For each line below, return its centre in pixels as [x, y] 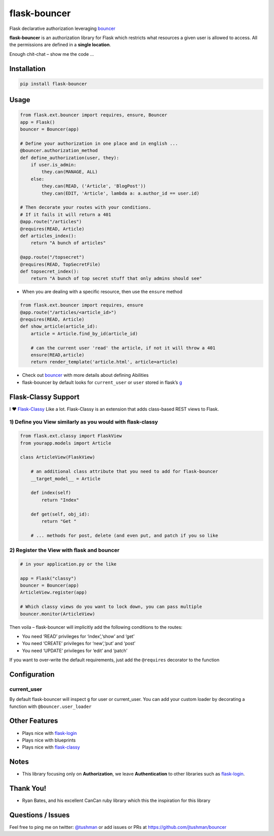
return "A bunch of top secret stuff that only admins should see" [116, 279]
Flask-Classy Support [44, 397]
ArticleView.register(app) [54, 592]
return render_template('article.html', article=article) [104, 362]
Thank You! [28, 789]
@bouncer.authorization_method [59, 151]
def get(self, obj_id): [60, 514]
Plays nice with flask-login [49, 733]
